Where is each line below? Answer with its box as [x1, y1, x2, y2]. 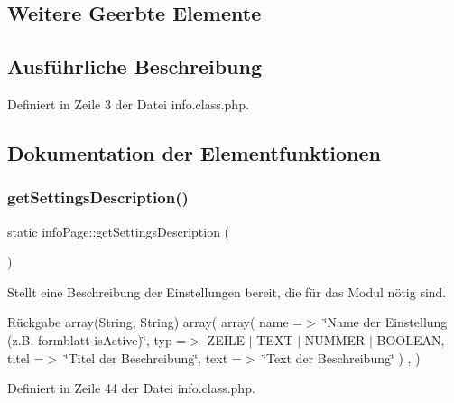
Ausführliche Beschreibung [7, 52, 262, 80]
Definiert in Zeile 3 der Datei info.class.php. [7, 94, 249, 113]
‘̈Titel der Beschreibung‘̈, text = [64, 348, 242, 367]
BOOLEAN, [376, 330, 445, 349]
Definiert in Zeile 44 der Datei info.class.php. [7, 379, 255, 398]
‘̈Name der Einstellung [323, 313, 448, 332]
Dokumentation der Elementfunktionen [7, 138, 381, 166]
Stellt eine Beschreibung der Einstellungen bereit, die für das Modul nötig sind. [7, 282, 447, 301]
